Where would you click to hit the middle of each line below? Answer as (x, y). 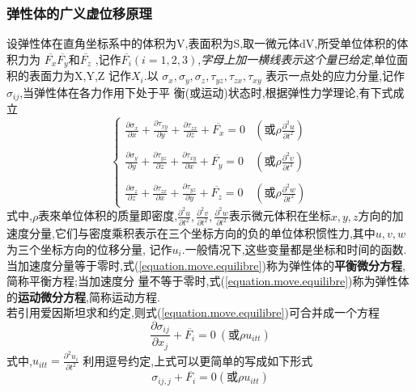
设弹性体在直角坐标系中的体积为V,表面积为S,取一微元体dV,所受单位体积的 (202, 43)
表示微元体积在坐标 (280, 215)
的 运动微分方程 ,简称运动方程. (83, 296)
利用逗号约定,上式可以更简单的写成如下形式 (198, 360)
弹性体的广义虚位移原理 (79, 13)
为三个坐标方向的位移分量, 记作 (89, 249)
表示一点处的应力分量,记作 (335, 76)
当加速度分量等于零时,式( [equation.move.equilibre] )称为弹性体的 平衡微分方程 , (206, 265)
